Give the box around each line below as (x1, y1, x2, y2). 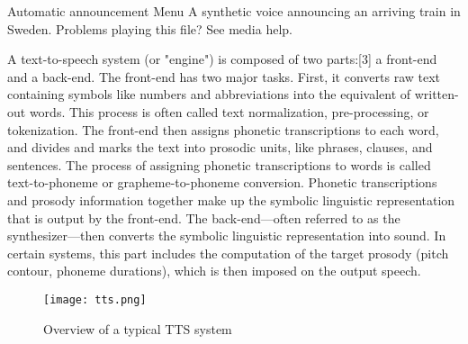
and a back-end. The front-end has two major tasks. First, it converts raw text (7, 67, 441, 86)
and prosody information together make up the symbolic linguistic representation (7, 190, 455, 209)
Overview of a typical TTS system (43, 319, 232, 338)
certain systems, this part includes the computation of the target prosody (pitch (7, 243, 449, 262)
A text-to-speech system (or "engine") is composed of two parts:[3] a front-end (7, 50, 437, 68)
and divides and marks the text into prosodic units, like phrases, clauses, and (7, 138, 433, 157)
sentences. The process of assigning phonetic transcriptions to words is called (7, 155, 431, 174)
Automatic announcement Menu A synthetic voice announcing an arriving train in (7, 2, 461, 20)
